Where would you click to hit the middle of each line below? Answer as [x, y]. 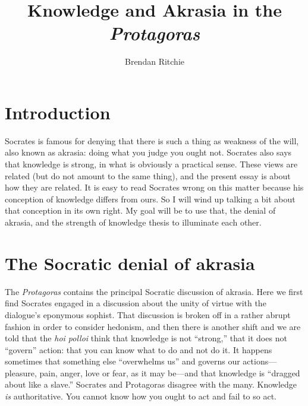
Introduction [58, 112]
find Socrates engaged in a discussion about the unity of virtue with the [136, 303]
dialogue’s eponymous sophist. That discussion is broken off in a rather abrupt [148, 314]
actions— [260, 361]
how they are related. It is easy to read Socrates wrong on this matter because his [154, 187]
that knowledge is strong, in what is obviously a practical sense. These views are [151, 164]
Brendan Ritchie [155, 61]
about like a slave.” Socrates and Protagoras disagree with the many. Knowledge [151, 384]
